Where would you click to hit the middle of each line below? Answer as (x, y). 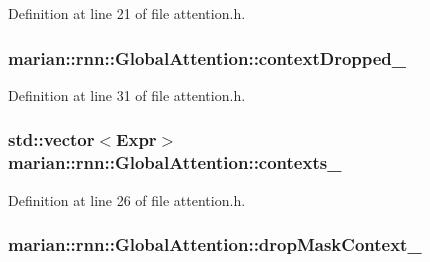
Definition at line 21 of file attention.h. (127, 13)
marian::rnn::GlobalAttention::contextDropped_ (207, 57)
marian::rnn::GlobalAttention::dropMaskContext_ (215, 244)
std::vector (51, 139)
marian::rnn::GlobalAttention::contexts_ (175, 162)
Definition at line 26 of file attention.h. (127, 199)
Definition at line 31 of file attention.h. (127, 94)
